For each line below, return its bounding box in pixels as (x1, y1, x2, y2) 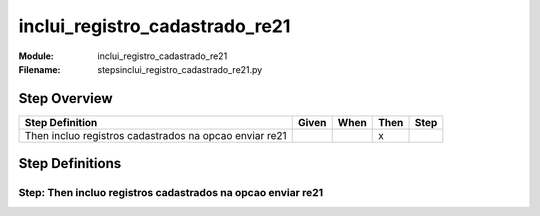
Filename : (18, 63, 61, 75)
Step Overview (18, 90, 114, 107)
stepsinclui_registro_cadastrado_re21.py (97, 63, 263, 75)
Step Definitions (18, 155, 122, 172)
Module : (18, 50, 54, 62)
